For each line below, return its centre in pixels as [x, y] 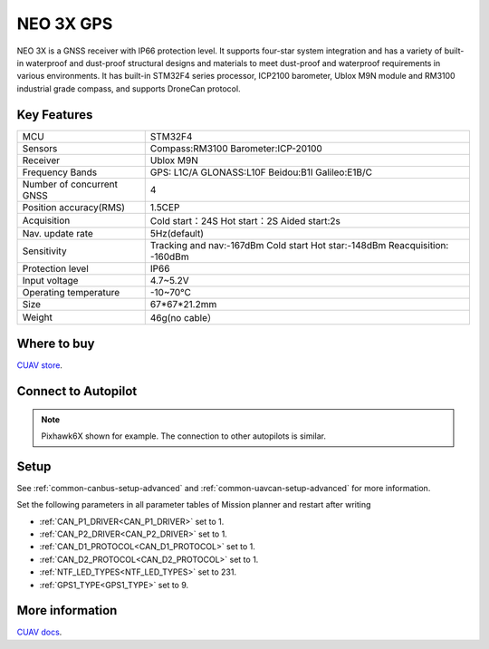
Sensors [40, 148]
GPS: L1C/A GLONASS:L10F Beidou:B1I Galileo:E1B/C [261, 172]
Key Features [55, 115]
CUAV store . [40, 365]
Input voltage [50, 280]
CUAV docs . [39, 632]
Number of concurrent [70, 184]
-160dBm [169, 257]
